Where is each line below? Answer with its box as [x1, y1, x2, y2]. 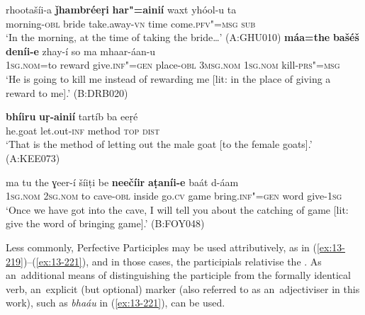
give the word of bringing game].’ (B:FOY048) [6, 216, 205, 231]
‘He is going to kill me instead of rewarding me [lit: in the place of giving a [6, 71, 331, 86]
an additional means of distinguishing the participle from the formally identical [6, 268, 351, 282]
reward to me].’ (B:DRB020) [6, 85, 128, 100]
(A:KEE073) [6, 150, 60, 165]
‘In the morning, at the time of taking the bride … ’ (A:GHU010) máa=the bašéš [6, 30, 359, 45]
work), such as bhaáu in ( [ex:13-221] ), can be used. [6, 295, 225, 310]
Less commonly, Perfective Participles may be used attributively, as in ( [6, 239, 317, 254]
